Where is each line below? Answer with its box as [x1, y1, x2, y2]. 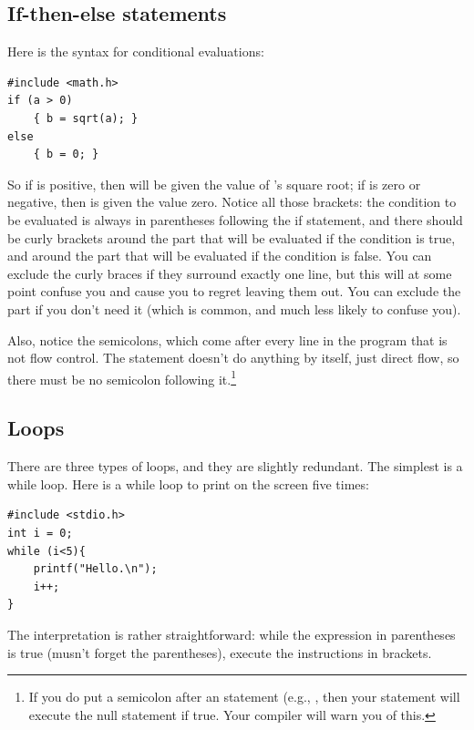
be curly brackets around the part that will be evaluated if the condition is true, [7, 228, 456, 247]
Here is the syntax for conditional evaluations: [7, 42, 264, 61]
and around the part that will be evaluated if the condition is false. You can [7, 246, 432, 265]
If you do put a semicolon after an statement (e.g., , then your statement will [28, 687, 460, 706]
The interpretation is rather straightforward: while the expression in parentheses [7, 624, 456, 643]
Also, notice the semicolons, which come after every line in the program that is [7, 330, 448, 349]
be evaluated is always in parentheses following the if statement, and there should [7, 210, 463, 229]
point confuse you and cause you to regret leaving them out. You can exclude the [7, 282, 461, 301]
